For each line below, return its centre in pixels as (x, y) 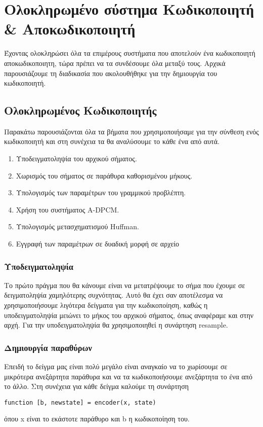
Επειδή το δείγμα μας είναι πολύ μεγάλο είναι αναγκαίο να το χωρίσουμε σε (116, 366)
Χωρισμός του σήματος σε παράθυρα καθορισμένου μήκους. (104, 175)
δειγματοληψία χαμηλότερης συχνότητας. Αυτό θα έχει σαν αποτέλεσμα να (114, 295)
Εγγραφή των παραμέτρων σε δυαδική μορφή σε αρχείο (98, 244)
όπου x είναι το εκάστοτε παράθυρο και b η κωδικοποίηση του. (97, 419)
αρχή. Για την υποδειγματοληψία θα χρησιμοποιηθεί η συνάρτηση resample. (116, 325)
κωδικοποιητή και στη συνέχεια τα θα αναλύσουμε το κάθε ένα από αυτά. (112, 141)
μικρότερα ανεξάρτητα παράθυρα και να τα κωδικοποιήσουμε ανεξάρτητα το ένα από (128, 376)
